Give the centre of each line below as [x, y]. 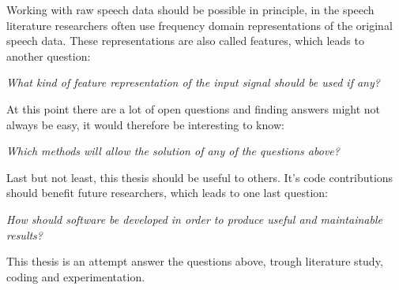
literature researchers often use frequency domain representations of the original [199, 25]
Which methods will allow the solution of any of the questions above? [173, 151]
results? [24, 234]
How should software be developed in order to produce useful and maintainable [194, 219]
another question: [49, 56]
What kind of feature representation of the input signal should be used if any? [193, 82]
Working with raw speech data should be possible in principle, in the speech [190, 9]
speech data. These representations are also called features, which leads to [185, 41]
